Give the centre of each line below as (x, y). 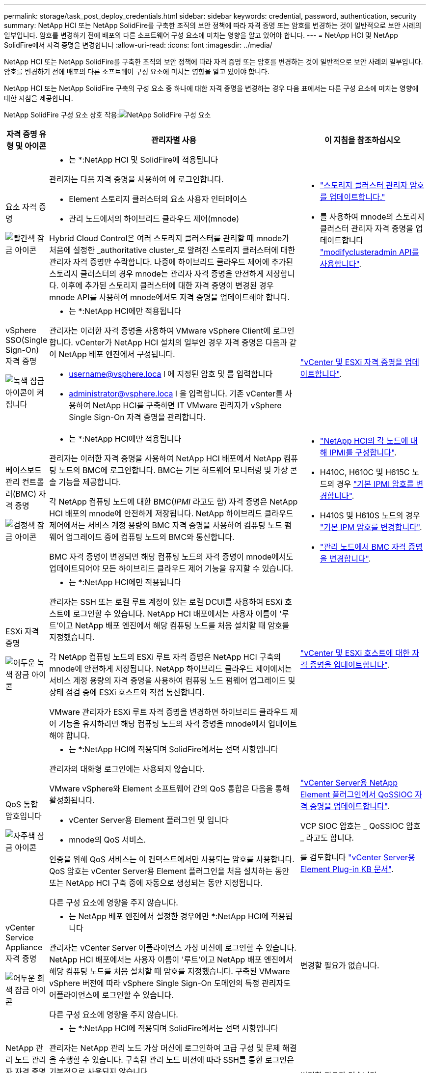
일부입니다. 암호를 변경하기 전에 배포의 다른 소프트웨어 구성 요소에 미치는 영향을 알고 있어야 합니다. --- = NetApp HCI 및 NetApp (201, 35)
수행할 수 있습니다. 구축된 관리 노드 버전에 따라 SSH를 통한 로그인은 (176, 1060)
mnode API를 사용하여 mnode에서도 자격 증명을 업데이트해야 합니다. (170, 297)
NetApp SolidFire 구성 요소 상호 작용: (62, 115)
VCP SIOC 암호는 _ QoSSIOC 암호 (360, 826)
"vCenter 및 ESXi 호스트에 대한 (355, 653)
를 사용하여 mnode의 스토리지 (372, 217)
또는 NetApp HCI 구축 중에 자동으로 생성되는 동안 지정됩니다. (156, 883)
